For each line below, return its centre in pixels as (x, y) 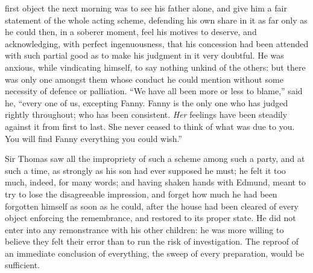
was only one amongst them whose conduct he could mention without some (144, 79)
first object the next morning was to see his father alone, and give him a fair (146, 8)
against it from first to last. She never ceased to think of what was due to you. (150, 126)
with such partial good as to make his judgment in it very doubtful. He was (144, 55)
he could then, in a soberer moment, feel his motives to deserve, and (131, 32)
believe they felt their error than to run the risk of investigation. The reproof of (152, 241)
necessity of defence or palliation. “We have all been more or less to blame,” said (154, 91)
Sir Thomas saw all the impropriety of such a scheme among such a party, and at (155, 159)
